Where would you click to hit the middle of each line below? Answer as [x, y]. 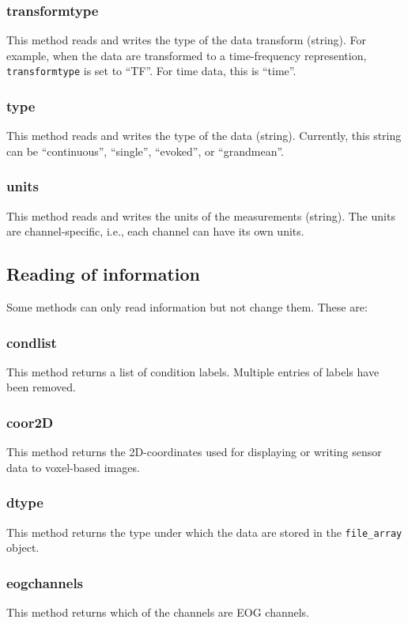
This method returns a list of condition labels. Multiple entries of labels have [193, 371]
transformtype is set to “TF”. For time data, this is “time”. [151, 71]
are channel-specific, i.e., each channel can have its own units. [155, 231]
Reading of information [104, 274]
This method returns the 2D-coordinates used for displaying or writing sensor [194, 452]
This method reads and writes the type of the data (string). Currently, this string [204, 136]
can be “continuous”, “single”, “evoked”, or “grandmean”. [145, 151]
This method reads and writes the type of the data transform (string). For [187, 40]
